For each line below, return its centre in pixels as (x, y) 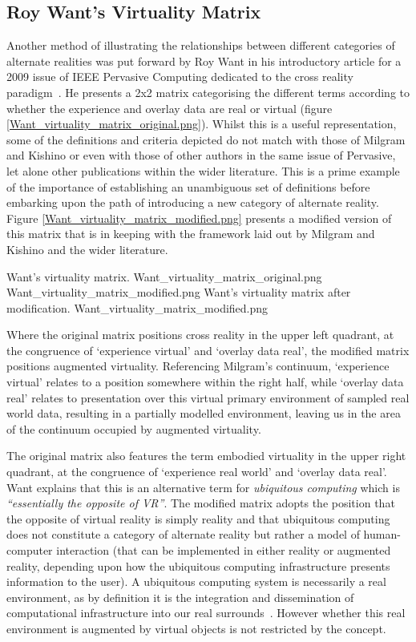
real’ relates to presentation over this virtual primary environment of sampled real (208, 397)
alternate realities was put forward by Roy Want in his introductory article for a (204, 61)
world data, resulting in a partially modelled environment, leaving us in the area (204, 413)
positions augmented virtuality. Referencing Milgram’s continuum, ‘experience (198, 366)
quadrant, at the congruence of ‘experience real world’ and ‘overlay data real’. (197, 472)
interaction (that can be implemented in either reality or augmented (224, 550)
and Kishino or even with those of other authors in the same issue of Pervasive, (201, 155)
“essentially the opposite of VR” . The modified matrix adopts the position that (201, 503)
